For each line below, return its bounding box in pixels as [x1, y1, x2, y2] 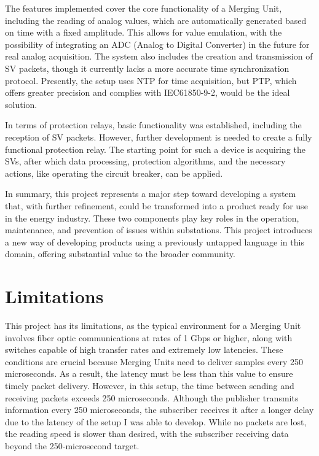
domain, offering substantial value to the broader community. [5, 247, 235, 260]
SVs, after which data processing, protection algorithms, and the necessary [5, 155, 286, 168]
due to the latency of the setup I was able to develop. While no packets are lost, [5, 415, 307, 428]
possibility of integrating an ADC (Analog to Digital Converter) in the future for [5, 37, 310, 50]
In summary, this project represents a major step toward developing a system [5, 187, 296, 200]
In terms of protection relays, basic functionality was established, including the [5, 118, 302, 131]
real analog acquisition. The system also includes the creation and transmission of [5, 50, 313, 63]
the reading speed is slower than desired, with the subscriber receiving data [5, 427, 289, 440]
